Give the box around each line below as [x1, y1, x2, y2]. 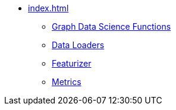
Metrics [52, 77, 81, 87]
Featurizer [52, 58, 92, 68]
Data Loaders [52, 40, 105, 50]
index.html [28, 3, 69, 13]
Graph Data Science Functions [52, 21, 171, 32]
